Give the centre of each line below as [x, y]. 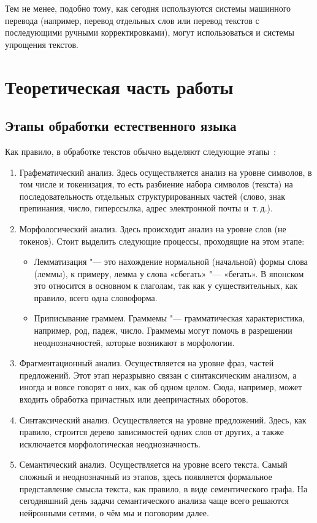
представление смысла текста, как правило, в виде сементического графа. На [163, 488]
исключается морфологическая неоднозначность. [110, 443]
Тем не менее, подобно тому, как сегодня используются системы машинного [148, 8]
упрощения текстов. [42, 44]
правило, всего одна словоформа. [96, 297]
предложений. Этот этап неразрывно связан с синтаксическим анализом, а [158, 375]
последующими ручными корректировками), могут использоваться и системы [150, 32]
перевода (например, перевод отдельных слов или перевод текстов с [132, 20]
